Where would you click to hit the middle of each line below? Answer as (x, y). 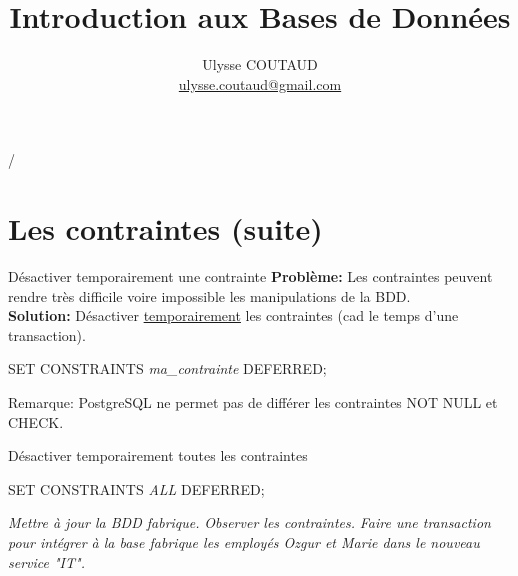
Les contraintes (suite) (165, 228)
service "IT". (46, 561)
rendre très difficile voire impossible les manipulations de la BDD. (209, 295)
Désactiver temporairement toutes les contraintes (158, 455)
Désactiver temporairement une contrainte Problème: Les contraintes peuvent (250, 276)
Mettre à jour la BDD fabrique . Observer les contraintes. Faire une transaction (249, 522)
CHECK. (36, 421)
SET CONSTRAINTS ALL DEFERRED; (136, 488)
